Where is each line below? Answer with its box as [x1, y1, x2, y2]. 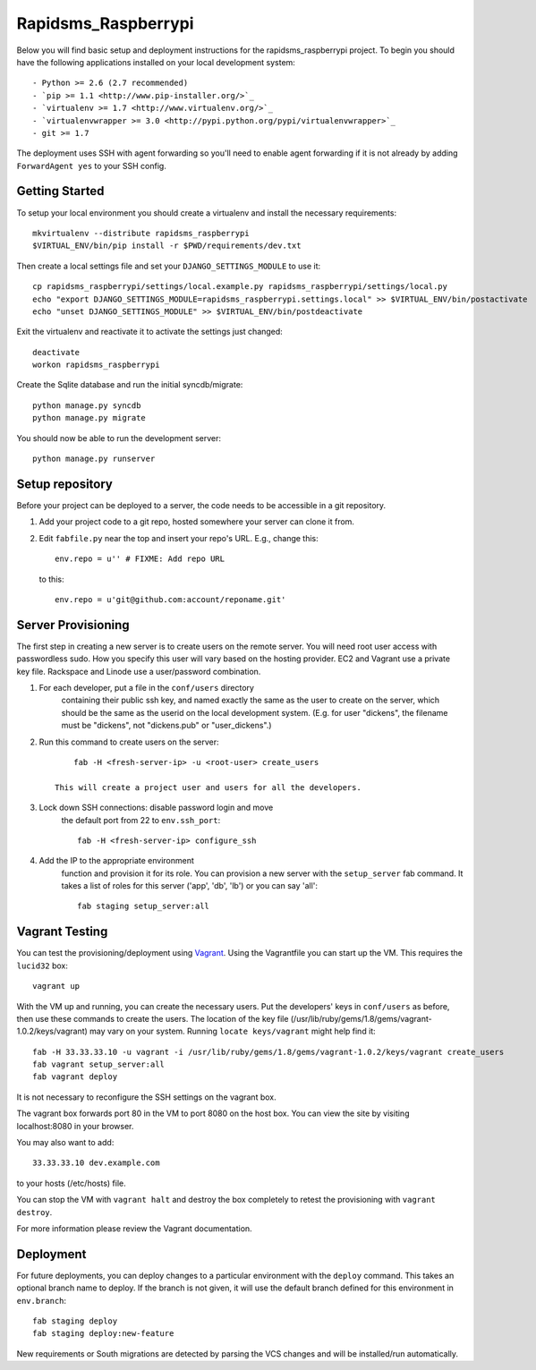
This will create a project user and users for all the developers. [55, 782, 362, 792]
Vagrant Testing [16, 924, 108, 940]
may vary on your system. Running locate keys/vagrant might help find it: [89, 1025, 376, 1037]
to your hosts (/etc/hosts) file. [16, 1178, 126, 1188]
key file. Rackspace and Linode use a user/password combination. [16, 666, 261, 676]
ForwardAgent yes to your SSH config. [16, 160, 167, 171]
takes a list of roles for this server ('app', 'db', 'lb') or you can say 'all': [61, 881, 318, 891]
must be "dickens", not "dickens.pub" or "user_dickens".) [61, 720, 272, 731]
